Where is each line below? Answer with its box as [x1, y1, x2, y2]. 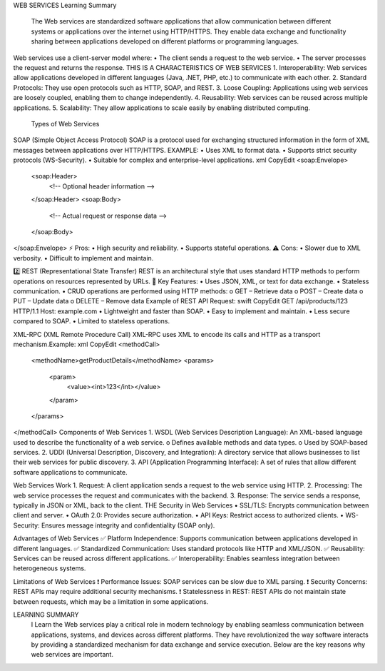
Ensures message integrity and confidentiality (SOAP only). [41, 521, 215, 530]
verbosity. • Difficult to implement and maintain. [13, 253, 154, 262]
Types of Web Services [31, 119, 100, 128]
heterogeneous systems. [13, 564, 86, 572]
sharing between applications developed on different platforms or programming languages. [31, 37, 299, 46]
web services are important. [31, 650, 114, 659]
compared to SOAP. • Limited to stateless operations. [13, 317, 170, 326]
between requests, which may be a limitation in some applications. [13, 597, 209, 606]
